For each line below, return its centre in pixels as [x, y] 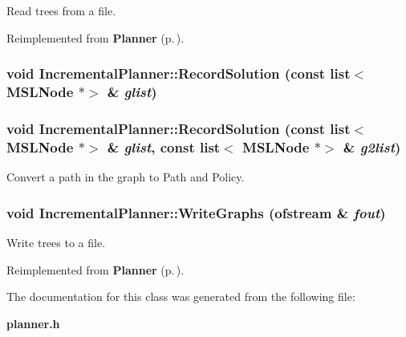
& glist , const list [164, 146]
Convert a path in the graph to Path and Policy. [126, 177]
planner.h [33, 323]
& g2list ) [372, 146]
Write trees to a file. [56, 242]
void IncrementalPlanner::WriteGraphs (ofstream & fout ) [196, 212]
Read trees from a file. [61, 10]
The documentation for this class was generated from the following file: [181, 296]
